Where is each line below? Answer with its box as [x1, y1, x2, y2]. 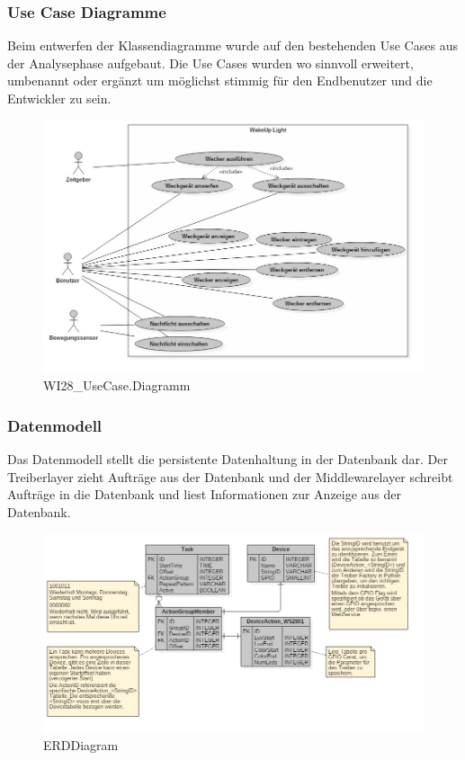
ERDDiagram [43, 736, 119, 755]
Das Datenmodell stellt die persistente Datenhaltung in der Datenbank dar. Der [7, 450, 448, 469]
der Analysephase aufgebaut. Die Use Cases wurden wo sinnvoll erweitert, [7, 53, 414, 72]
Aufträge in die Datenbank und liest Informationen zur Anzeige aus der [7, 485, 402, 504]
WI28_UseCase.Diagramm [43, 376, 191, 395]
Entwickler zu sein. [7, 89, 112, 107]
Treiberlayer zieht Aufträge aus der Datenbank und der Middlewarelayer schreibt [7, 467, 453, 486]
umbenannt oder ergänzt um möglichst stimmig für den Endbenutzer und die [7, 71, 433, 90]
